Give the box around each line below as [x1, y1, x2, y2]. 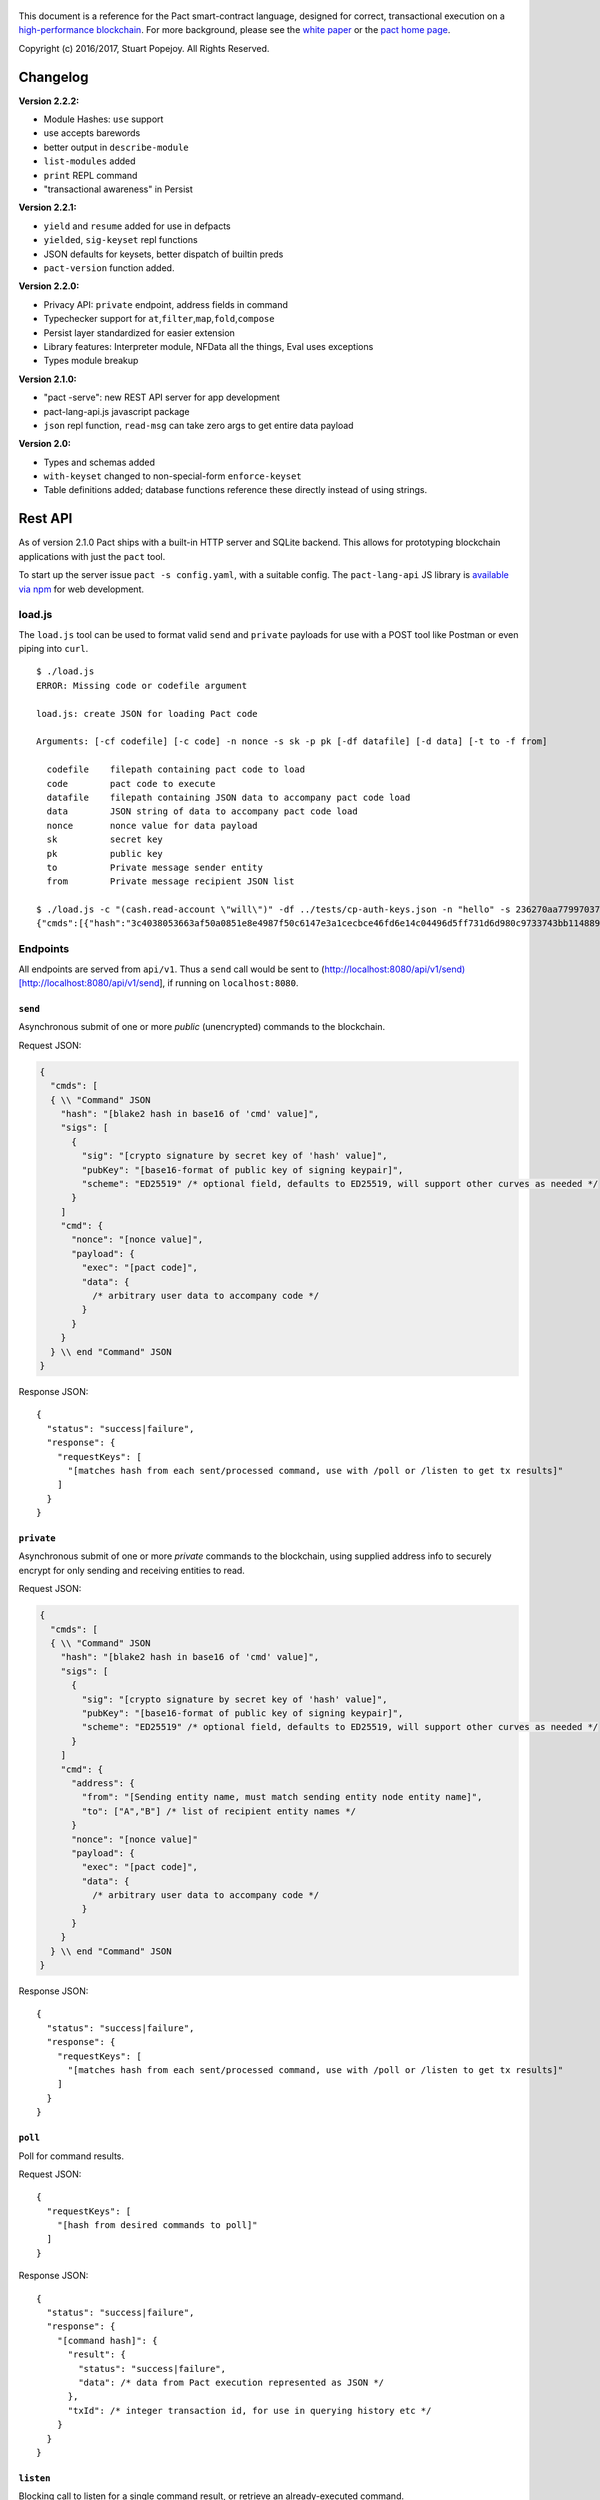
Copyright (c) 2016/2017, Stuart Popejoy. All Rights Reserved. [18, 42, 270, 54]
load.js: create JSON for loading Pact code [36, 708, 259, 719]
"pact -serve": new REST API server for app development [43, 391, 280, 404]
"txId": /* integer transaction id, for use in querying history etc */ [67, 2405, 432, 2416]
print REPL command [43, 169, 138, 181]
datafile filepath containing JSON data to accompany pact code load [46, 791, 411, 803]
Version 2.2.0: [18, 280, 80, 292]
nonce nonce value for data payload [46, 820, 259, 831]
